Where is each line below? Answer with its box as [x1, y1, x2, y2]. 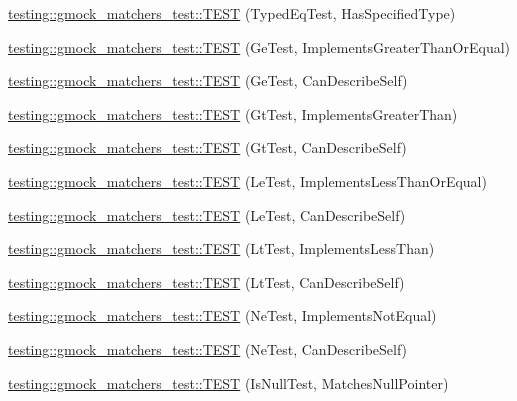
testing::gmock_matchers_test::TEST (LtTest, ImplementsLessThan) [8, 238, 435, 259]
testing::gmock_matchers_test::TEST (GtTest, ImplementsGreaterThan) [8, 103, 458, 124]
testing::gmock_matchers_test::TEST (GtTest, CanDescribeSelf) [8, 137, 407, 158]
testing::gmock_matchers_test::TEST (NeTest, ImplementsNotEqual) [8, 305, 437, 326]
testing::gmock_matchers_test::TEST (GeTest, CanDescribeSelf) [8, 70, 408, 91]
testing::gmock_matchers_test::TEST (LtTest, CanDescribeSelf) [8, 271, 405, 292]
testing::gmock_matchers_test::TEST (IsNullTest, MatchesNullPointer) [8, 372, 449, 393]
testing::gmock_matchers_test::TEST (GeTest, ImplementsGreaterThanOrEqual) [8, 36, 511, 57]
